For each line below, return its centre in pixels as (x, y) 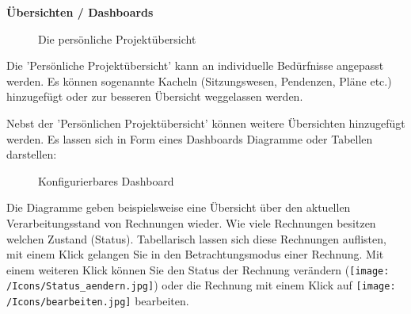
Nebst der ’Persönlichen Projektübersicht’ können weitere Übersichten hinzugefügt (206, 123)
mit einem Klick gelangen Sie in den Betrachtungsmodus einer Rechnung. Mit (195, 254)
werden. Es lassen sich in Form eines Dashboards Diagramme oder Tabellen (190, 138)
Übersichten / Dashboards (80, 12)
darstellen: (32, 154)
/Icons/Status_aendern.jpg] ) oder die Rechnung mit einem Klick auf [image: (201, 285)
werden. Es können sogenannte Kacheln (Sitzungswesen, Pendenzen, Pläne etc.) (199, 80)
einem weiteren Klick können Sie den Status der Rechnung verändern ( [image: (198, 269)
